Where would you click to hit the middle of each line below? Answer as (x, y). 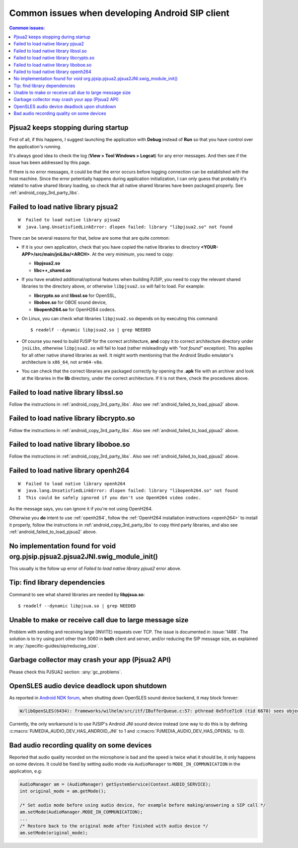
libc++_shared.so (53, 270)
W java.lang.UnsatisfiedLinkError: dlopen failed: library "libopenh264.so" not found (128, 491)
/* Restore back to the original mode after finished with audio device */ (114, 826)
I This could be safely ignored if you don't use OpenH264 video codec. (110, 498)
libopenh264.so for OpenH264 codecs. (75, 309)
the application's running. (35, 146)
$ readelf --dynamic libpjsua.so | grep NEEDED (77, 606)
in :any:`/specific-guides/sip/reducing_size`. (54, 646)
